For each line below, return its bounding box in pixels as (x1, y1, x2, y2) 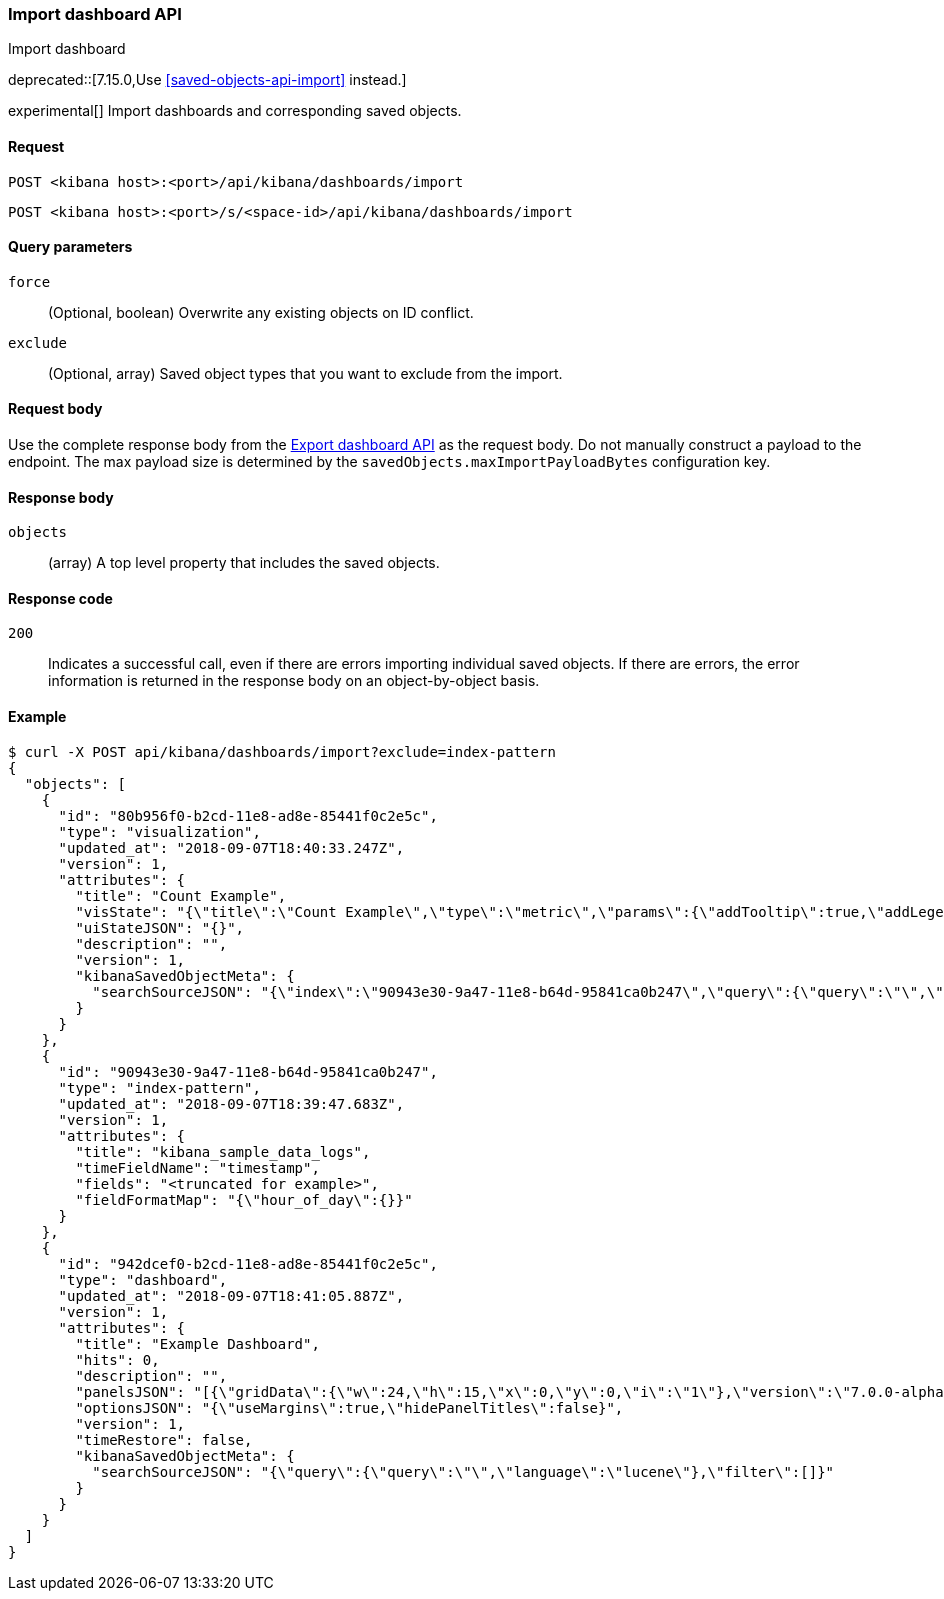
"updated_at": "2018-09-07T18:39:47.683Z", (58, 1095, 405, 1112)
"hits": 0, (75, 1351, 160, 1368)
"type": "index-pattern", (58, 1079, 261, 1096)
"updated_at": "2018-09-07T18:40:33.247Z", (58, 839, 405, 856)
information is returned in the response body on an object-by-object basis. (48, 672, 540, 690)
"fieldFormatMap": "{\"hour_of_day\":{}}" (75, 1191, 413, 1208)
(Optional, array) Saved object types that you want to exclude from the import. (48, 364, 563, 382)
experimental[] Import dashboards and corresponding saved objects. (8, 102, 462, 120)
